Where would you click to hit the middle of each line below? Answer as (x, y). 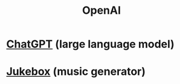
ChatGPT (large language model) (91, 44)
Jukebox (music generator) (76, 72)
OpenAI (101, 10)
